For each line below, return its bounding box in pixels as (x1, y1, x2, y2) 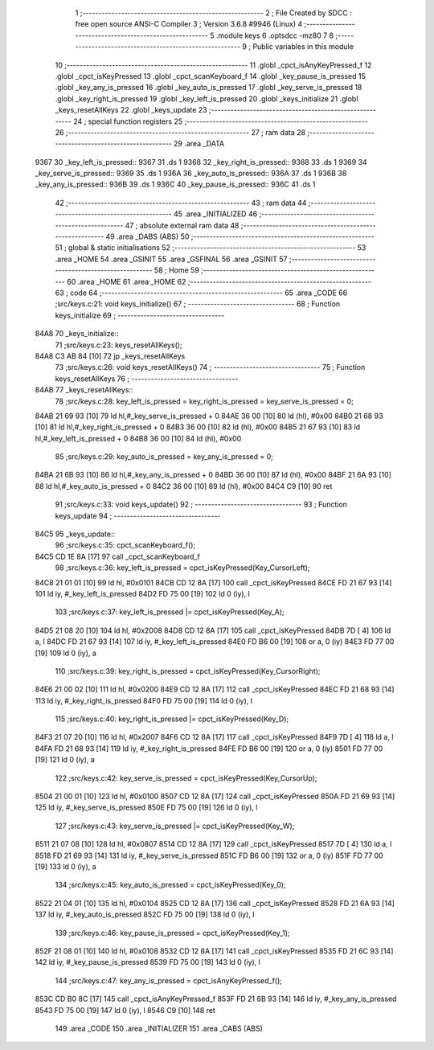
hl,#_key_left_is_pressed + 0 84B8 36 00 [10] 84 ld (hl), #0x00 (35, 433, 242, 443)
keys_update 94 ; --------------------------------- (55, 511, 221, 520)
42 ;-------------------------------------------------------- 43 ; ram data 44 (55, 198, 307, 207)
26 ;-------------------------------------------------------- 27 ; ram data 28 (55, 127, 305, 137)
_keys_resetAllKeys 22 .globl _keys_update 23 (55, 105, 208, 115)
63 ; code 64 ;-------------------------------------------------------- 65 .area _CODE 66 (55, 288, 348, 297)
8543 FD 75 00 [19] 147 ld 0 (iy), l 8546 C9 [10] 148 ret (35, 1005, 216, 1015)
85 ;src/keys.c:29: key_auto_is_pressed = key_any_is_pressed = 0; (55, 452, 273, 461)
